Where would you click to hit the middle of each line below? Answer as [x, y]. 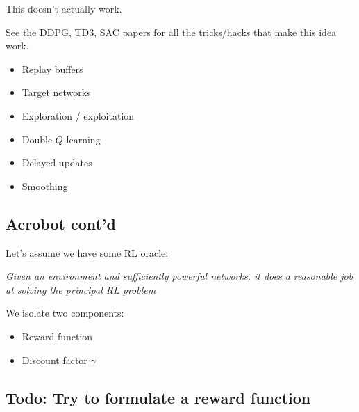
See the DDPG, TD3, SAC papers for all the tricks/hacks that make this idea [171, 32]
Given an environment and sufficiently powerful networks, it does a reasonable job [179, 276]
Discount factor [55, 359]
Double [37, 139]
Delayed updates [57, 163]
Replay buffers [52, 69]
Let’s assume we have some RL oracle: [87, 252]
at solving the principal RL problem [81, 289]
